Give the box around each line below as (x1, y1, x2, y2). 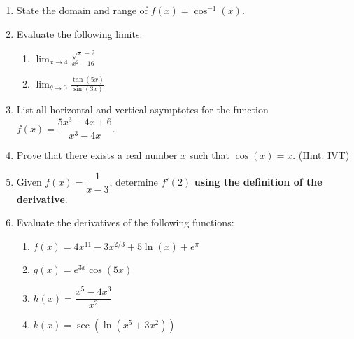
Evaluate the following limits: (16, 26, 143, 41)
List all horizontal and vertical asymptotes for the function (16, 102, 269, 117)
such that (189, 148, 229, 162)
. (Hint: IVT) (292, 148, 350, 162)
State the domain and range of (16, 3, 148, 17)
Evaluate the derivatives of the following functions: (16, 215, 234, 230)
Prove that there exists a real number (16, 148, 178, 162)
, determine (109, 174, 158, 189)
